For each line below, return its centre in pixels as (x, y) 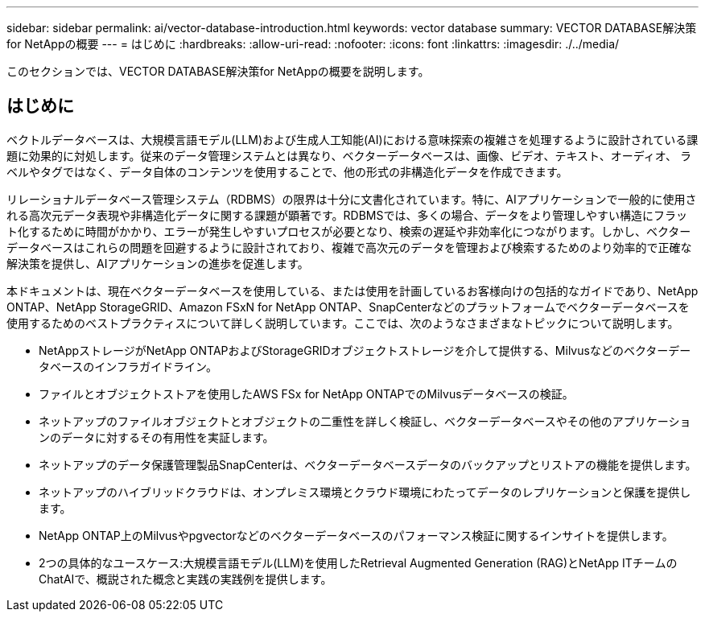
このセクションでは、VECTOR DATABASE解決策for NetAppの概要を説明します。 (218, 71)
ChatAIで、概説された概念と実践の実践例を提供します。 (186, 579)
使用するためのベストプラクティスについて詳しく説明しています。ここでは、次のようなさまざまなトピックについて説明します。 (343, 323)
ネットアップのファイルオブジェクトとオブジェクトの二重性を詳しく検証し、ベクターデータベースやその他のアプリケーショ (365, 421)
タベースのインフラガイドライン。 (128, 366)
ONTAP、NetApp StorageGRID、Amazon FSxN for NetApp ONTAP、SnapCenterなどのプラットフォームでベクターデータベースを (348, 307)
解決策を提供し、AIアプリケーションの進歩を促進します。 (158, 263)
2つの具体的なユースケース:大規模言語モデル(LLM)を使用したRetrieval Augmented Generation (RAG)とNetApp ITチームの (358, 562)
